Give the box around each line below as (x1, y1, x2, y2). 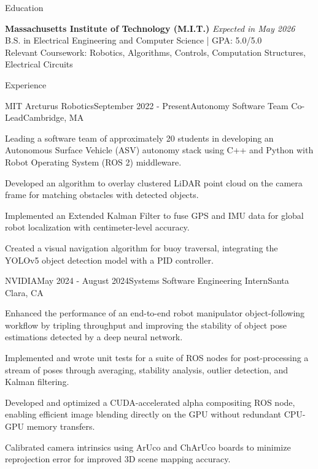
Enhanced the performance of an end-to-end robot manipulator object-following (5, 307, 305, 319)
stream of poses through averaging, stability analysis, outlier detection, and (5, 363, 289, 376)
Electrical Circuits (5, 58, 73, 71)
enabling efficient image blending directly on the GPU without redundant (5, 408, 281, 421)
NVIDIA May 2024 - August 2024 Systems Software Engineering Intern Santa (5, 274, 289, 287)
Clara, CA (5, 286, 44, 299)
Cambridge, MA (23, 111, 84, 124)
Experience (5, 78, 47, 91)
